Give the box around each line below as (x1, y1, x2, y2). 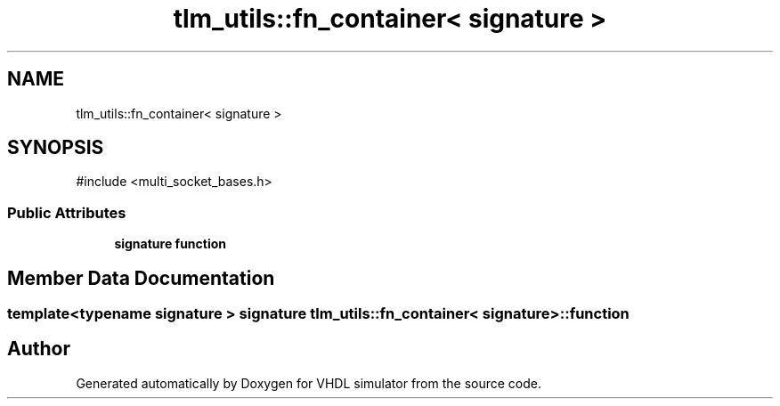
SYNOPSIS (7, 136, 104, 159)
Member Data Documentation (7, 266, 275, 289)
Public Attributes (7, 203, 126, 222)
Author (7, 337, 70, 361)
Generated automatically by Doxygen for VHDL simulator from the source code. (76, 375, 542, 391)
